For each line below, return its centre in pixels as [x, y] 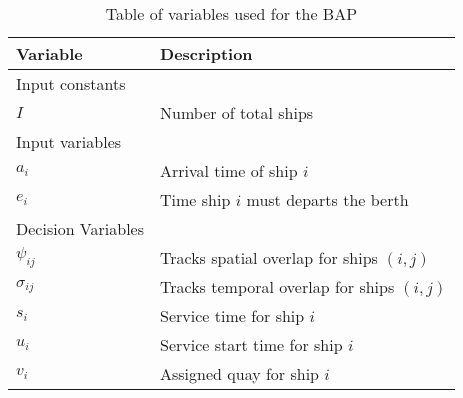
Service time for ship [232, 315]
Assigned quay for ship [240, 373]
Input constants [71, 83]
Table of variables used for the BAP [231, 13]
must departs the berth [327, 199]
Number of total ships [237, 112]
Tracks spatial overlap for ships [269, 257]
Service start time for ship [251, 344]
